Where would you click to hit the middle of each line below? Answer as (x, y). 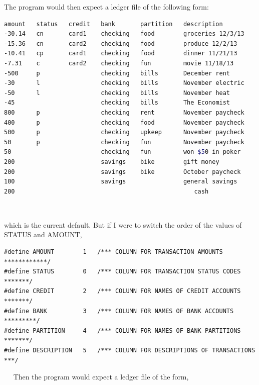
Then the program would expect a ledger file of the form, (101, 377)
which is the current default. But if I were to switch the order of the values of (123, 224)
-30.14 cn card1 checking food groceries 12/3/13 (124, 34)
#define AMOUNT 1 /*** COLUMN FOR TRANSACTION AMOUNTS (113, 252)
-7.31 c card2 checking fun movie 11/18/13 (119, 63)
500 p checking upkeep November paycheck (124, 132)
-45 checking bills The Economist (117, 103)
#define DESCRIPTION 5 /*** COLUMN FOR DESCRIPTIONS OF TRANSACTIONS (130, 350)
